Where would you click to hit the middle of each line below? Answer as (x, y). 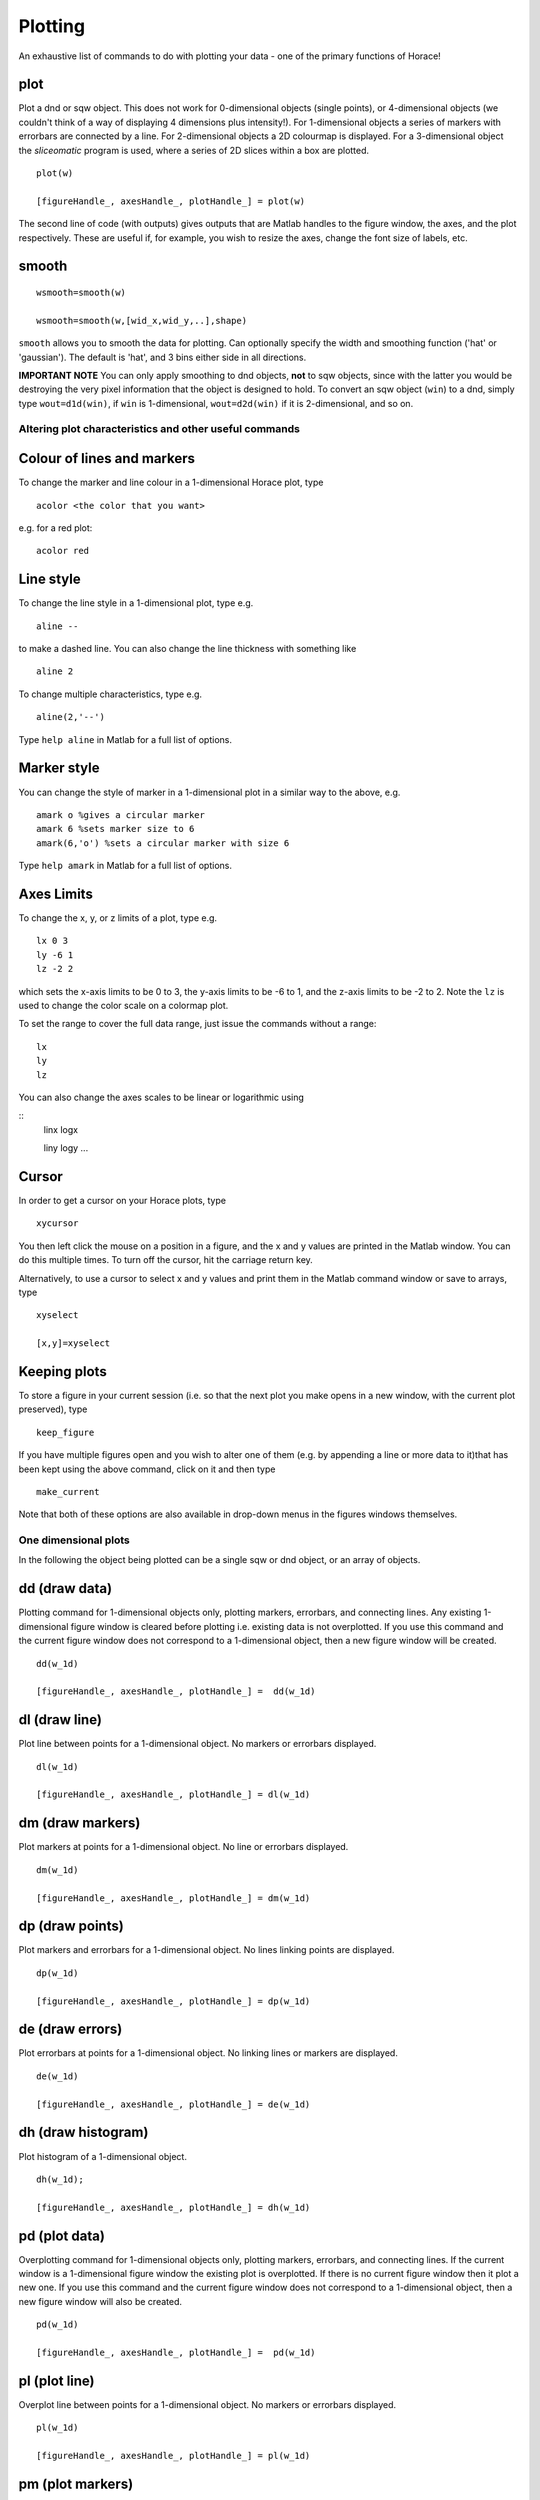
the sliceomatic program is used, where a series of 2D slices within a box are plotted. (194, 150)
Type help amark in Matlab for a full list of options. (125, 866)
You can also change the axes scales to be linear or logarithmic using (161, 1097)
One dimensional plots (74, 1540)
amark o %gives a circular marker (120, 814)
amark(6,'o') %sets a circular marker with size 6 (163, 843)
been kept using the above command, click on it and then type (147, 1469)
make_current (68, 1491)
